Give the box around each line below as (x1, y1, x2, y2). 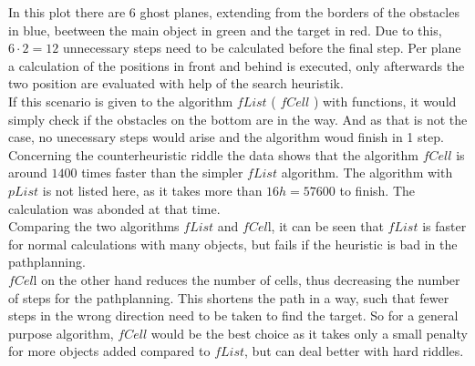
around (8, 163, 47, 182)
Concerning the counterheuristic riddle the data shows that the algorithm (8, 145, 419, 164)
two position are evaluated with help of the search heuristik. (8, 74, 344, 93)
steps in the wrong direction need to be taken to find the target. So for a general (8, 306, 459, 325)
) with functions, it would (313, 91, 457, 110)
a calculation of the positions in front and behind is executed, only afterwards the (8, 56, 465, 75)
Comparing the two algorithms (8, 217, 180, 236)
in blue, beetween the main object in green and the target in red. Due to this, (8, 20, 442, 39)
